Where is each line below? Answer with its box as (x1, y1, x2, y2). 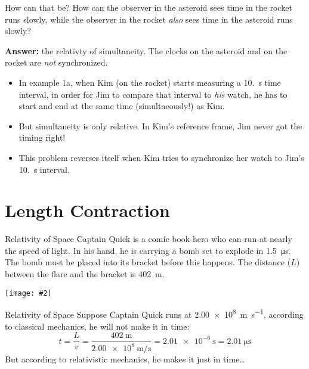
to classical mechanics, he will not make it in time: (5, 320, 190, 332)
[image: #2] (5, 289, 52, 297)
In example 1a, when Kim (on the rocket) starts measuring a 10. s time (18, 76, 281, 88)
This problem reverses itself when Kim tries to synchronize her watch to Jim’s (18, 151, 304, 163)
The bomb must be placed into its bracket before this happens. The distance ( (5, 256, 291, 268)
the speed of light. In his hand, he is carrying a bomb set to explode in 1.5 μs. (5, 244, 291, 256)
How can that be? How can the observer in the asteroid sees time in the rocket (5, 1, 292, 13)
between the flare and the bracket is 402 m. (5, 268, 165, 280)
